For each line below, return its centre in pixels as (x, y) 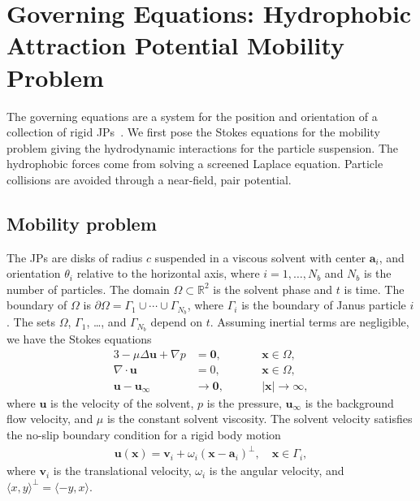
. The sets (31, 322)
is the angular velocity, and (277, 471)
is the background (349, 402)
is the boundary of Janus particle (324, 305)
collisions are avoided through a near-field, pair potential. (149, 179)
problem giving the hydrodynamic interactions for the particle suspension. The (202, 147)
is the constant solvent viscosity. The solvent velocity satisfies (260, 419)
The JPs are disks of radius (75, 257)
